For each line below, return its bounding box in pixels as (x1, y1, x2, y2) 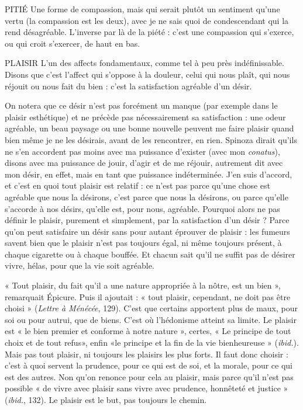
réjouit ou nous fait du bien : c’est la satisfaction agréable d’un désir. (5, 79, 252, 92)
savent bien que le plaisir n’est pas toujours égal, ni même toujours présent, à (5, 237, 282, 249)
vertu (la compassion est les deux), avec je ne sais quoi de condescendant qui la (5, 14, 289, 26)
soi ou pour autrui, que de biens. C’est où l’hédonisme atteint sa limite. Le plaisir (5, 313, 297, 325)
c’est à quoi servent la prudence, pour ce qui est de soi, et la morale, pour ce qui (5, 359, 293, 371)
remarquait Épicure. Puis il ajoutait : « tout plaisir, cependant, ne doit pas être (5, 290, 291, 303)
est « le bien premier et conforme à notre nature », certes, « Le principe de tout (5, 325, 291, 337)
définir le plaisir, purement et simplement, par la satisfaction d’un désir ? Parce (5, 214, 290, 226)
